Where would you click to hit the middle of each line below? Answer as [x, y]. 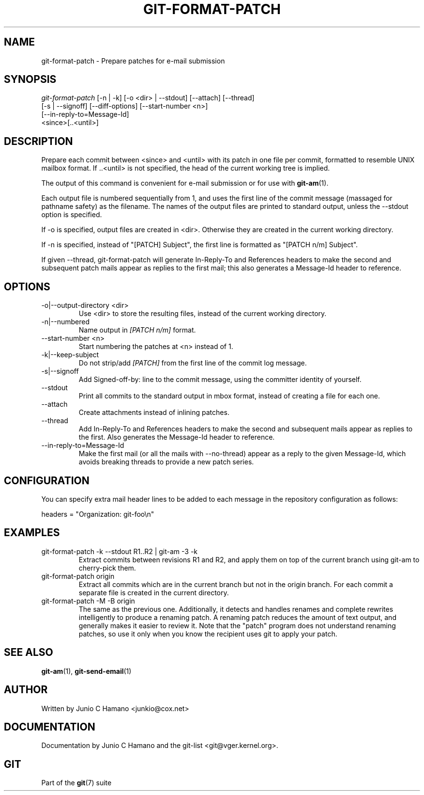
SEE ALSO [29, 652]
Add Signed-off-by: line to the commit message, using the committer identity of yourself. [220, 380]
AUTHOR [26, 690]
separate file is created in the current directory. [154, 592]
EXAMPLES [32, 533]
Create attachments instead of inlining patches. [154, 413]
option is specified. [72, 215]
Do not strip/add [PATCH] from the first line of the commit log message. [193, 363]
